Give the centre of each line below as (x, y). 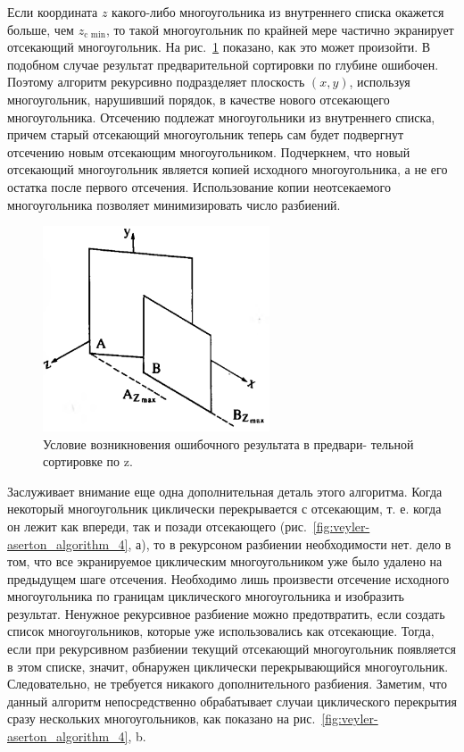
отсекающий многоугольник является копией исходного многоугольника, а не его (228, 169)
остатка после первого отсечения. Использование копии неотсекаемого (199, 186)
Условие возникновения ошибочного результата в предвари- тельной (228, 443)
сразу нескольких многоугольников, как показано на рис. (162, 719)
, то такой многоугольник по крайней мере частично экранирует (280, 29)
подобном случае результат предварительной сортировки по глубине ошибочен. (223, 64)
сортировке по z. (88, 461)
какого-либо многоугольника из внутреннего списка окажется (278, 12)
